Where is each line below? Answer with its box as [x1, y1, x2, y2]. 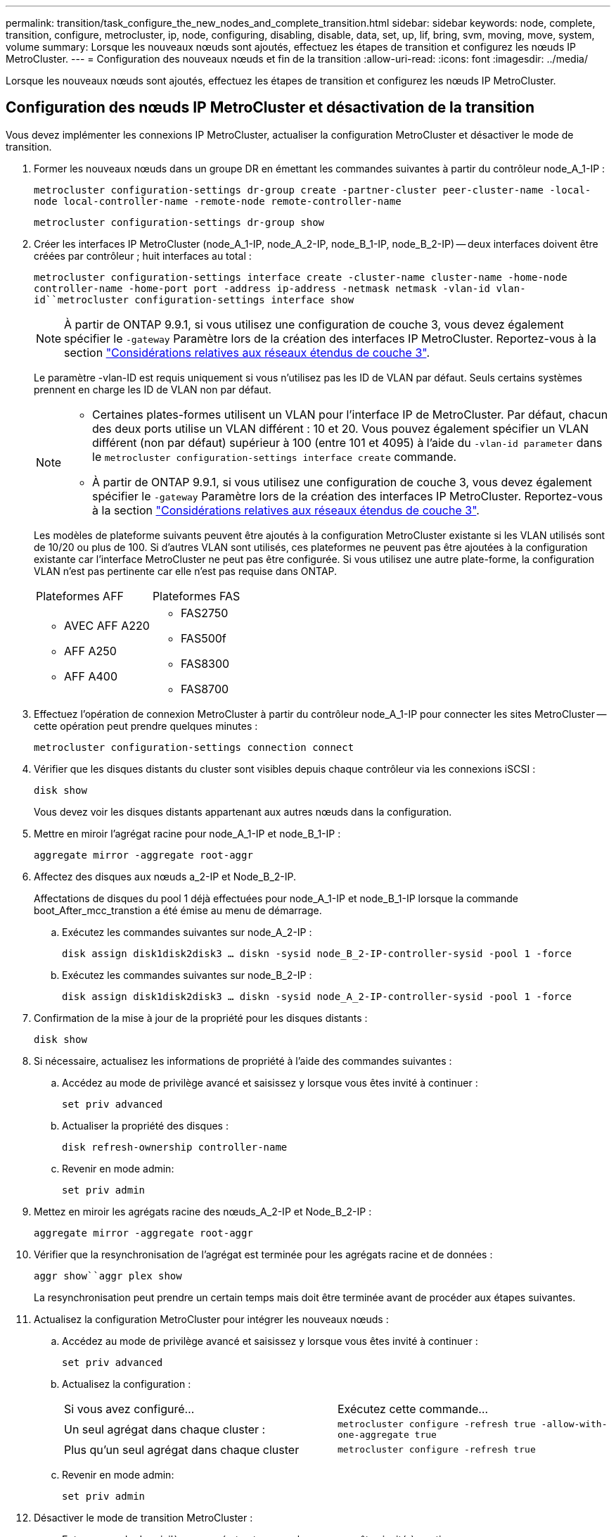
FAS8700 [180, 681, 229, 696]
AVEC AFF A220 [64, 618, 150, 633]
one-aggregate [338, 1429, 409, 1440]
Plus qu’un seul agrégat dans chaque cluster [64, 1442, 300, 1457]
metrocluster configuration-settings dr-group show [34, 216, 325, 228]
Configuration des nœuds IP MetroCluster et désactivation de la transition [6, 99, 534, 117]
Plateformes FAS [152, 588, 240, 603]
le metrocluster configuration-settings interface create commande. [92, 449, 457, 464]
